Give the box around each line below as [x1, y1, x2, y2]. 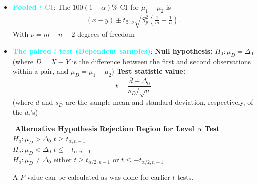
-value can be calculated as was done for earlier [24, 172, 170, 182]
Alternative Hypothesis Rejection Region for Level [15, 123, 195, 134]
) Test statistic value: [111, 66, 186, 76]
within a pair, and [12, 66, 69, 76]
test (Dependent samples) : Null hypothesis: [59, 45, 213, 56]
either [53, 154, 72, 164]
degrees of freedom [77, 29, 135, 39]
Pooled [12, 2, 37, 12]
